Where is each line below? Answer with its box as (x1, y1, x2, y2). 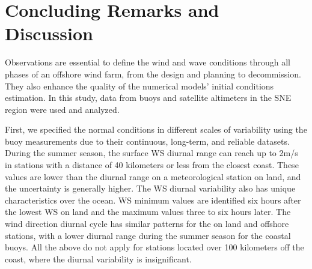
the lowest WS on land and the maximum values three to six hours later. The (5, 205, 291, 218)
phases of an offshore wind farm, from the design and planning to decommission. (5, 67, 301, 80)
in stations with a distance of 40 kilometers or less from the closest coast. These (5, 159, 299, 171)
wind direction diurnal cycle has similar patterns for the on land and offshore (5, 217, 289, 230)
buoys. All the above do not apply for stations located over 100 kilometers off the (5, 241, 304, 253)
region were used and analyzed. (5, 103, 120, 115)
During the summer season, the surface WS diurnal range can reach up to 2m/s (5, 147, 298, 159)
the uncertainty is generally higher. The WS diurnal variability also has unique (5, 182, 296, 195)
